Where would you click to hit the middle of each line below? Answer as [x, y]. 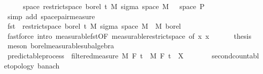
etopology [19, 65]
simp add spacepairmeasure [51, 16]
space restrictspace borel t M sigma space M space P [114, 6]
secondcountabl [235, 55]
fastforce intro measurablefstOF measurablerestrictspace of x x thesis [129, 35]
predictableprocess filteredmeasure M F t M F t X [95, 55]
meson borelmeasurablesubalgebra [61, 46]
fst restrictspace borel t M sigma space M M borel [94, 26]
